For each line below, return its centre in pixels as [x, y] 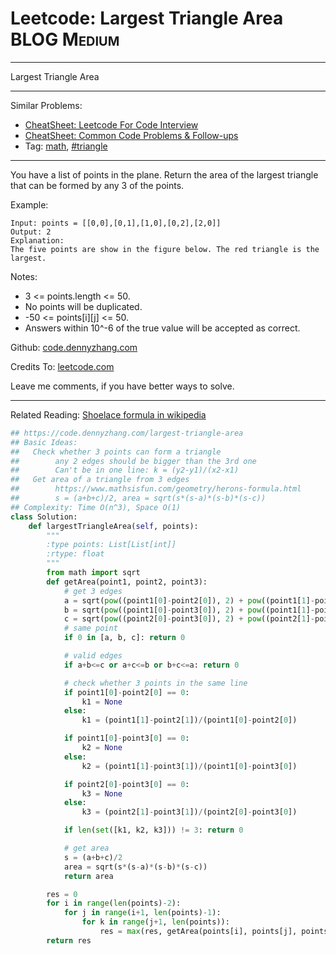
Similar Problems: [46, 105]
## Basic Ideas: [44, 442]
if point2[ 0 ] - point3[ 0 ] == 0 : [126, 784]
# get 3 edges [93, 591]
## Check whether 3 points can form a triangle [116, 452]
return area [88, 876]
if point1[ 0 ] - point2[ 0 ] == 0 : [126, 692]
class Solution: [44, 517]
